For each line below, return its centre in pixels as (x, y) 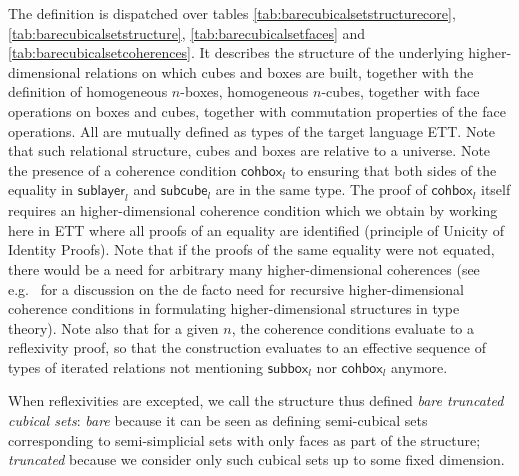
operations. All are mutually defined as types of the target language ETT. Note (252, 130)
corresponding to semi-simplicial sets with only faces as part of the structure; (244, 439)
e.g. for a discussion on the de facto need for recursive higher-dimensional (236, 288)
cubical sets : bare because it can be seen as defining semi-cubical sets (218, 420)
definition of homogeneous (88, 91)
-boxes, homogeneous (244, 91)
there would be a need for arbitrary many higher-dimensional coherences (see (244, 268)
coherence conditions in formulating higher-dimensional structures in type (234, 308)
